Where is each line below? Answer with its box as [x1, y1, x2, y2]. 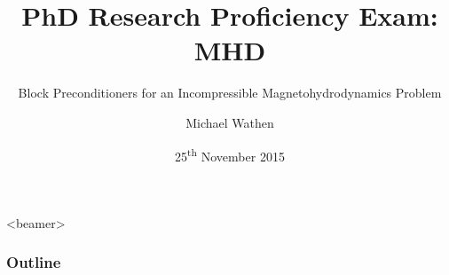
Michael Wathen [185, 113, 274, 131]
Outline [6, 251, 61, 273]
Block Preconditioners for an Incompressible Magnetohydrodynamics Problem [18, 83, 442, 102]
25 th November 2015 [175, 144, 285, 165]
